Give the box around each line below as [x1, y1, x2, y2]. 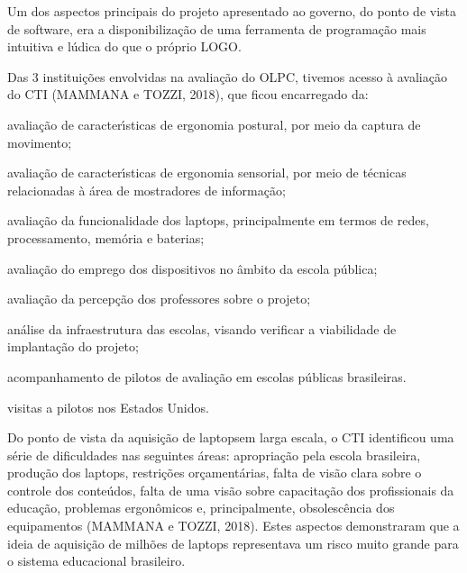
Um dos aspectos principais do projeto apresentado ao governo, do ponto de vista [7, 2, 457, 20]
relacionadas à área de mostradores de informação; [7, 180, 286, 199]
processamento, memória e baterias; [7, 228, 205, 247]
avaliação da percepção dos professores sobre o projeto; [7, 289, 311, 308]
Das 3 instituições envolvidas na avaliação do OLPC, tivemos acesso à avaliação [7, 67, 447, 86]
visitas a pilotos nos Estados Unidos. [7, 397, 209, 416]
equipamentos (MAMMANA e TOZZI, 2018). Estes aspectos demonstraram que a [7, 516, 460, 535]
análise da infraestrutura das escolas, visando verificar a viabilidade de [7, 319, 397, 338]
